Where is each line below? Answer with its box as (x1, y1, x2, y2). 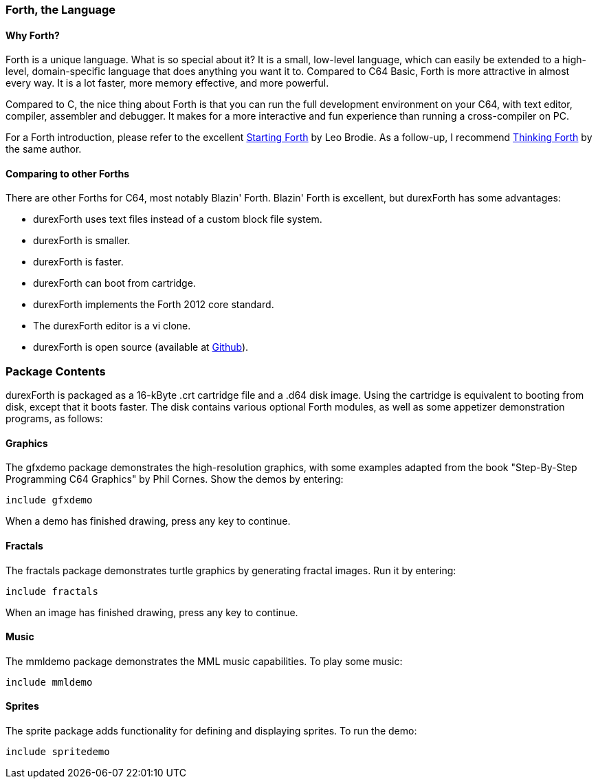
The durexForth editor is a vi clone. (33, 320, 191, 332)
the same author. (5, 143, 82, 155)
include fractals (5, 585, 98, 597)
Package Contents (5, 364, 106, 378)
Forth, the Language (5, 3, 116, 17)
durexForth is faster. (33, 256, 124, 268)
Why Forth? (5, 29, 60, 41)
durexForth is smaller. (33, 235, 131, 247)
